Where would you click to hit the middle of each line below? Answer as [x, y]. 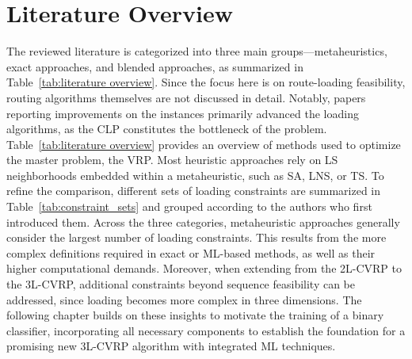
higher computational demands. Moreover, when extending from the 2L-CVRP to [204, 268]
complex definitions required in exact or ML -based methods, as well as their [191, 252]
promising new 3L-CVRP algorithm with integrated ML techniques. [171, 346]
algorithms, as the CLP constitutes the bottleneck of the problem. [167, 129]
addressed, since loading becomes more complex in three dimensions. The [184, 299]
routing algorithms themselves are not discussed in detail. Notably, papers [186, 97]
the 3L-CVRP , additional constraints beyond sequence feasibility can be [181, 284]
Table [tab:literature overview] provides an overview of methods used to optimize [204, 144]
